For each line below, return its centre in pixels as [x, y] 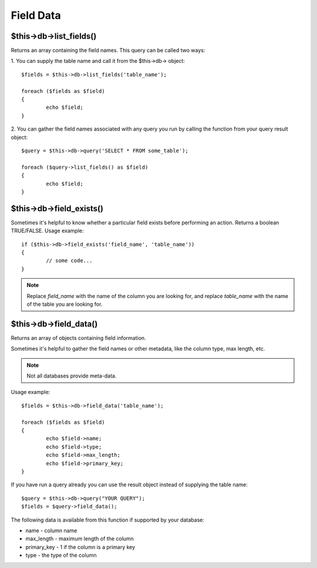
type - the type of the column [61, 555]
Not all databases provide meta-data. [72, 376]
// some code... [69, 261]
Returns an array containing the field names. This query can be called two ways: [108, 51]
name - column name [51, 530]
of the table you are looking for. [65, 304]
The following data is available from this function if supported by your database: [108, 520]
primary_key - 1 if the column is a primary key [80, 547]
